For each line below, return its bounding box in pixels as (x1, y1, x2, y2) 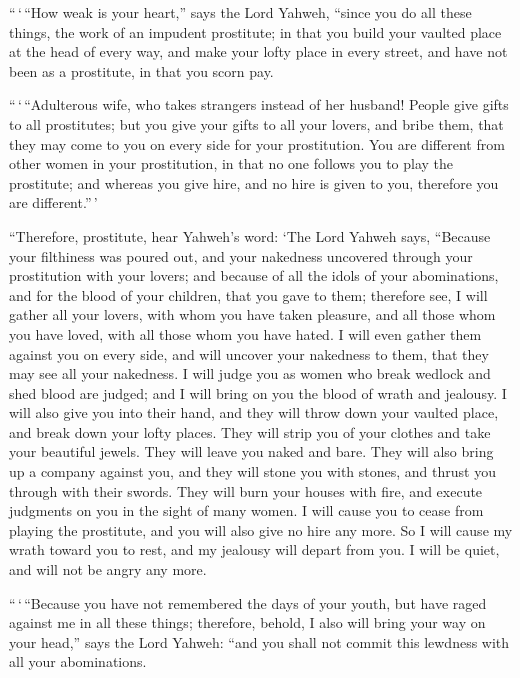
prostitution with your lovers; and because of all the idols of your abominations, (9, 265, 499, 286)
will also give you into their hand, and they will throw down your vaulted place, (9, 402, 499, 423)
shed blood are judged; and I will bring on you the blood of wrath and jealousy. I (9, 382, 507, 403)
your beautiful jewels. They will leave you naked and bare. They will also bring (9, 441, 494, 462)
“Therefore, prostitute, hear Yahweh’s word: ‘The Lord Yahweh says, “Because (9, 225, 491, 246)
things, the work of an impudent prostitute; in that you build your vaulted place (9, 21, 502, 42)
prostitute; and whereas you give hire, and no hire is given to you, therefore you (9, 172, 499, 193)
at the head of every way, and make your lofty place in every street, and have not (9, 41, 508, 62)
